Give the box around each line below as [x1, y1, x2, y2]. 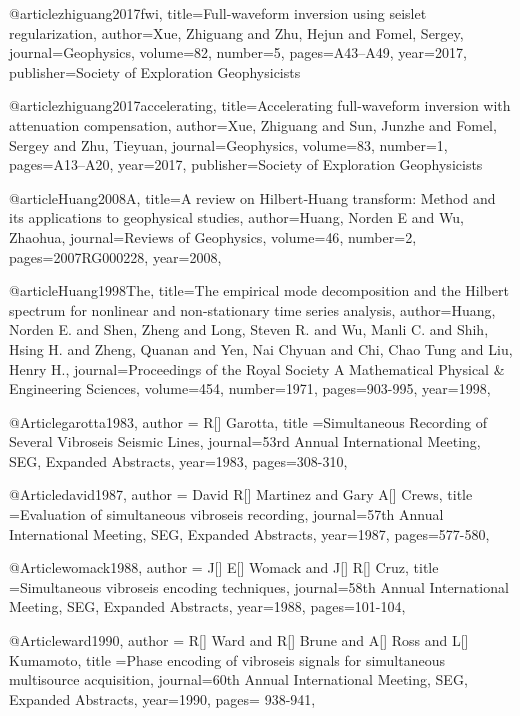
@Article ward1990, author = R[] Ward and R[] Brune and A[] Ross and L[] [9, 630, 469, 651]
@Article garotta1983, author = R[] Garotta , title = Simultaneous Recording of [9, 411, 487, 432]
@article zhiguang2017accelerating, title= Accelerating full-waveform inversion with [9, 95, 511, 116]
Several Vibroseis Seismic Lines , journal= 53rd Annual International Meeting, [9, 431, 481, 452]
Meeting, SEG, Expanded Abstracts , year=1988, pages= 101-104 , [9, 596, 406, 617]
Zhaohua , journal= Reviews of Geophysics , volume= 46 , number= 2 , [9, 226, 417, 247]
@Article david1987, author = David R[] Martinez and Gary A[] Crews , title [9, 484, 473, 505]
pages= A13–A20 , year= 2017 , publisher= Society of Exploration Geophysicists [9, 154, 483, 175]
